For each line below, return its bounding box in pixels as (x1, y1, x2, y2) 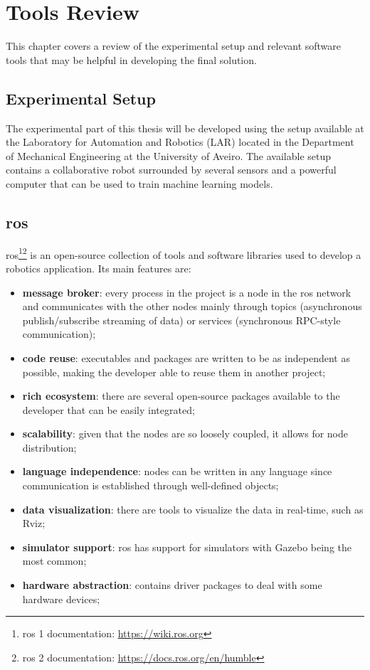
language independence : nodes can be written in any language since (22, 464, 332, 479)
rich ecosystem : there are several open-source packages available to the (22, 388, 340, 403)
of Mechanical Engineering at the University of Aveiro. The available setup (6, 148, 332, 163)
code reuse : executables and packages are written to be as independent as (22, 350, 350, 365)
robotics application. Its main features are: (6, 260, 191, 275)
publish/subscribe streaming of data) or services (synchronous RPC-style (22, 312, 341, 327)
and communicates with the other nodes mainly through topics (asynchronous (22, 299, 362, 314)
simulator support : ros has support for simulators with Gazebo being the (22, 539, 352, 554)
